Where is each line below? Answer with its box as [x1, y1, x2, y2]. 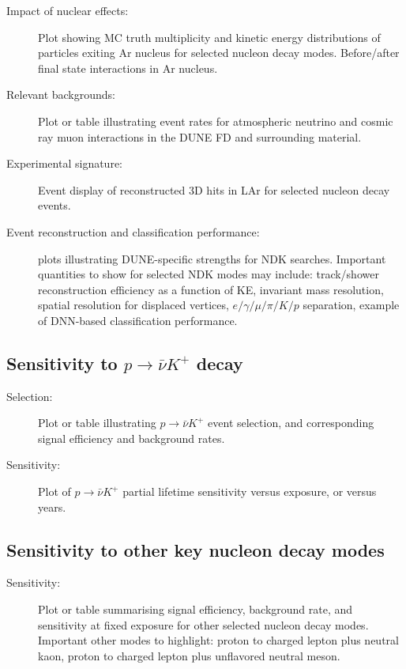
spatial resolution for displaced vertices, [38, 297, 229, 313]
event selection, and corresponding [208, 414, 374, 431]
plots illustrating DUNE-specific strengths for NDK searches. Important [38, 250, 386, 266]
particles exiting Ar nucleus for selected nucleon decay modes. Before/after [38, 44, 400, 61]
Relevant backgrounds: [6, 86, 115, 103]
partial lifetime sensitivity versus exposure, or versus [122, 483, 377, 500]
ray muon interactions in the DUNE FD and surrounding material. [38, 128, 362, 145]
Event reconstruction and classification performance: [6, 223, 260, 240]
